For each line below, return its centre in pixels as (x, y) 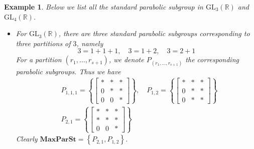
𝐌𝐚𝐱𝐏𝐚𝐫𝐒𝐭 (58, 140)
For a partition (39, 59)
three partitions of (43, 43)
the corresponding (212, 59)
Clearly (27, 139)
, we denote (126, 59)
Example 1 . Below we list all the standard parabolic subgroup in (104, 7)
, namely (90, 43)
